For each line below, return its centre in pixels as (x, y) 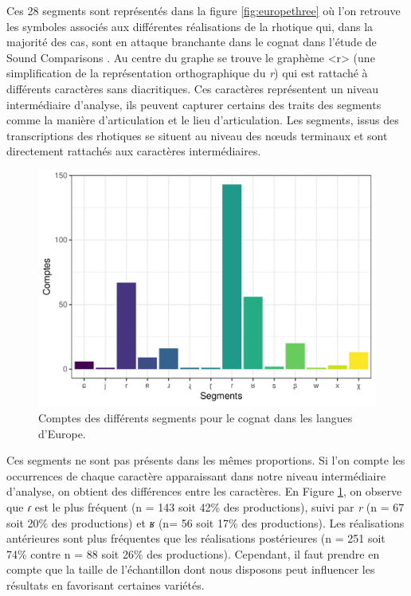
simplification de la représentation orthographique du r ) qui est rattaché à (187, 73)
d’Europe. (62, 433)
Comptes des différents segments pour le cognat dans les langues (196, 418)
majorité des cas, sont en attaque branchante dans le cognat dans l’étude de (192, 42)
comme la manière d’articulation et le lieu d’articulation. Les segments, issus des (203, 120)
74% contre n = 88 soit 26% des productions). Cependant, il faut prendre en (193, 553)
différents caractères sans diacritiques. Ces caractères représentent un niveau (193, 88)
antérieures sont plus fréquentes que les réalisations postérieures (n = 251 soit (196, 538)
